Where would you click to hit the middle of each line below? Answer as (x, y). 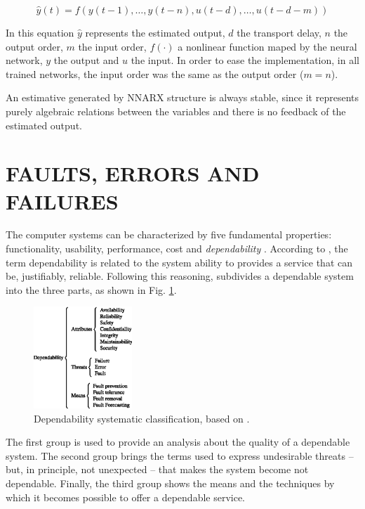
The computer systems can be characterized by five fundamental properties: (169, 234)
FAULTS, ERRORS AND (133, 173)
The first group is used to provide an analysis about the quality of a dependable (178, 442)
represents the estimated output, (155, 32)
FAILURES (62, 201)
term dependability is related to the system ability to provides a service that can (179, 262)
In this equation (40, 32)
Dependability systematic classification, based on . (142, 418)
